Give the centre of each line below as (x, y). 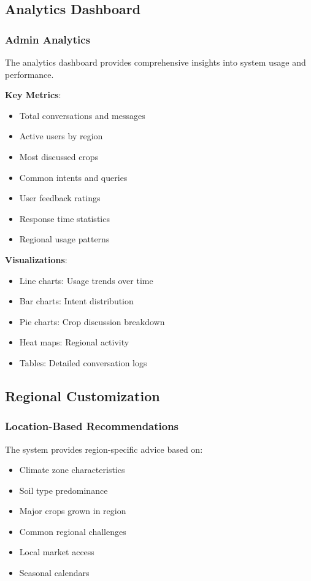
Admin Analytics (48, 39)
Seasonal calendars (54, 573)
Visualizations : (36, 259)
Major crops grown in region (73, 511)
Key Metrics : (33, 95)
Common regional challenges (73, 531)
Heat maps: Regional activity (74, 342)
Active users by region (61, 136)
